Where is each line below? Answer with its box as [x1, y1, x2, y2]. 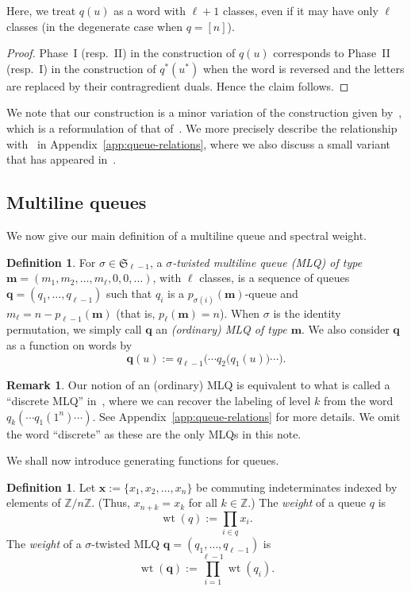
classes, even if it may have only [222, 2, 378, 18]
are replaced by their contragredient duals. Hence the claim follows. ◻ [6, 77, 349, 94]
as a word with [113, 2, 186, 18]
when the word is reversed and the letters [202, 60, 405, 76]
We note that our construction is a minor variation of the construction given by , [6, 104, 402, 121]
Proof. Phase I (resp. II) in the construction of [6, 44, 236, 61]
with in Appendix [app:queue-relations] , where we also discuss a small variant [6, 135, 391, 152]
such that [106, 284, 152, 301]
